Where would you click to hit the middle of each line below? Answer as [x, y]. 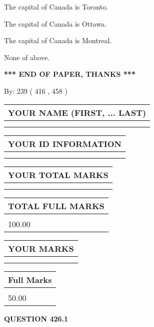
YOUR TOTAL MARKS [58, 175]
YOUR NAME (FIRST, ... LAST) [77, 112]
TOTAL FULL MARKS [56, 206]
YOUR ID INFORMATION [65, 143]
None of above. [27, 57]
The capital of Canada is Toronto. [56, 7]
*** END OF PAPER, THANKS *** [70, 74]
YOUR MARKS [41, 248]
